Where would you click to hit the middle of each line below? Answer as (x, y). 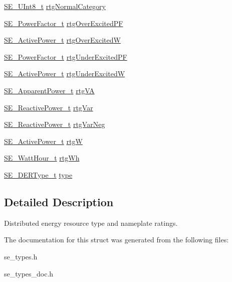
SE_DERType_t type (38, 174)
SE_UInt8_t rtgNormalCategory (55, 6)
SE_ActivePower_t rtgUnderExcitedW (65, 74)
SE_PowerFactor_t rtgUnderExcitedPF (66, 56)
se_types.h (21, 256)
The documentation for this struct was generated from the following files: (117, 240)
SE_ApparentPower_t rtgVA (49, 90)
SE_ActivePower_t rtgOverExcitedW (62, 40)
